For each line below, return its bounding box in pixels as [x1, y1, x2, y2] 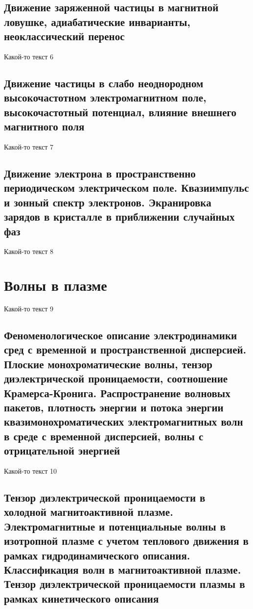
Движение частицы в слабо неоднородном [4, 75, 204, 90]
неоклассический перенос [4, 28, 125, 44]
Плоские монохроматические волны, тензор [4, 356, 212, 371]
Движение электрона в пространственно [4, 165, 196, 180]
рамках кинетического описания [4, 590, 159, 606]
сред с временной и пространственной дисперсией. [4, 342, 247, 357]
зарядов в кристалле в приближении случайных [4, 209, 235, 224]
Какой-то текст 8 [4, 246, 53, 256]
